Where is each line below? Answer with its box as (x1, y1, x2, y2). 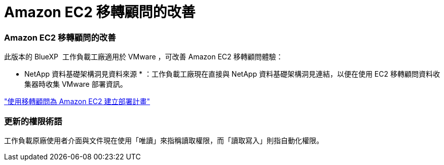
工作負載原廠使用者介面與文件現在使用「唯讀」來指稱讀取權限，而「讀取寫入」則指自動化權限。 (4, 136, 323, 145)
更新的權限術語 (4, 116, 62, 126)
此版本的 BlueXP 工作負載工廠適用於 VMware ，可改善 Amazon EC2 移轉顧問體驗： (4, 52, 283, 61)
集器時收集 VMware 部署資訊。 (24, 80, 127, 89)
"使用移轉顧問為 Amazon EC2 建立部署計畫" (4, 97, 151, 106)
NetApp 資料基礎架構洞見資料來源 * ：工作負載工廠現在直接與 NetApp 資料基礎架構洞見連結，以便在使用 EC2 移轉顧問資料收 (24, 70, 440, 79)
